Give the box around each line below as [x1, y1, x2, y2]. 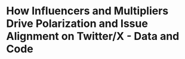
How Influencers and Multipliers [6, 4, 169, 18]
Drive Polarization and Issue [6, 17, 148, 30]
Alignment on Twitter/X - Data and [6, 30, 180, 43]
